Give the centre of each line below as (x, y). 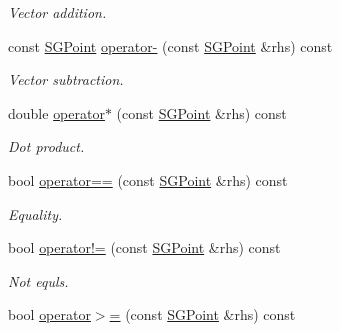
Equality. (35, 213)
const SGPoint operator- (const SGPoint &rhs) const (170, 45)
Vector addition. (57, 12)
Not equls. (38, 280)
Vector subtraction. (66, 79)
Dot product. (46, 146)
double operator (56, 112)
